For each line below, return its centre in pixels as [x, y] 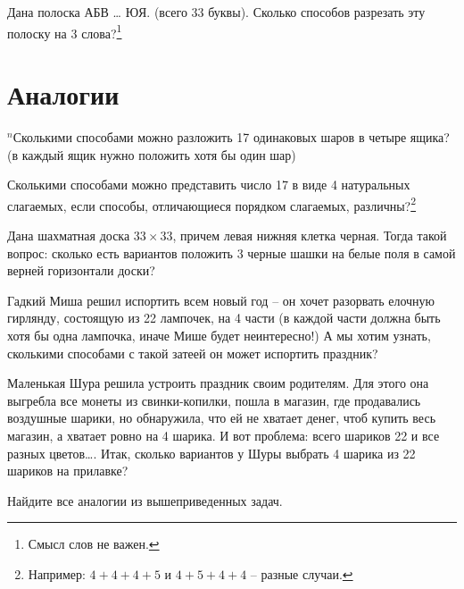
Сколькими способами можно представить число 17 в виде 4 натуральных [209, 185]
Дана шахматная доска [69, 235]
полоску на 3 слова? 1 [65, 31]
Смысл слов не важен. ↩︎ [94, 544]
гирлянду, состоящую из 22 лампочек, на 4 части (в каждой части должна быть [224, 318]
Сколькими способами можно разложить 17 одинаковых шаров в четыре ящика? [231, 136]
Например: [57, 573]
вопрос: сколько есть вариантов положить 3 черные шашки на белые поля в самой [232, 252]
